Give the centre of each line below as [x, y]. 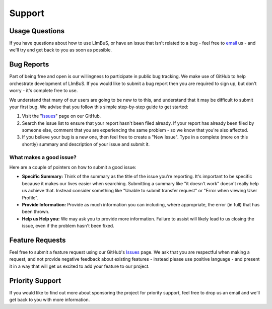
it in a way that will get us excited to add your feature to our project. [79, 266]
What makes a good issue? [43, 157]
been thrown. [36, 212]
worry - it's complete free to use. [44, 91]
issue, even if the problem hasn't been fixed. [68, 226]
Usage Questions [37, 31]
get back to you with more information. [50, 300]
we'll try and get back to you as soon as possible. [61, 50]
